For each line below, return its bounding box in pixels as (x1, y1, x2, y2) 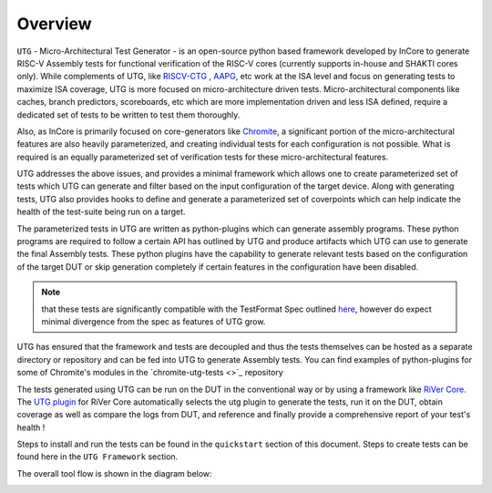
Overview (16, 14, 92, 34)
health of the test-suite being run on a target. (16, 206, 186, 218)
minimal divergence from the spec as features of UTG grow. (41, 315, 266, 327)
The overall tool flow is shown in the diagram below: (16, 467, 213, 478)
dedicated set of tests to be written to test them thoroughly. (16, 109, 241, 120)
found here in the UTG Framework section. (16, 451, 179, 462)
